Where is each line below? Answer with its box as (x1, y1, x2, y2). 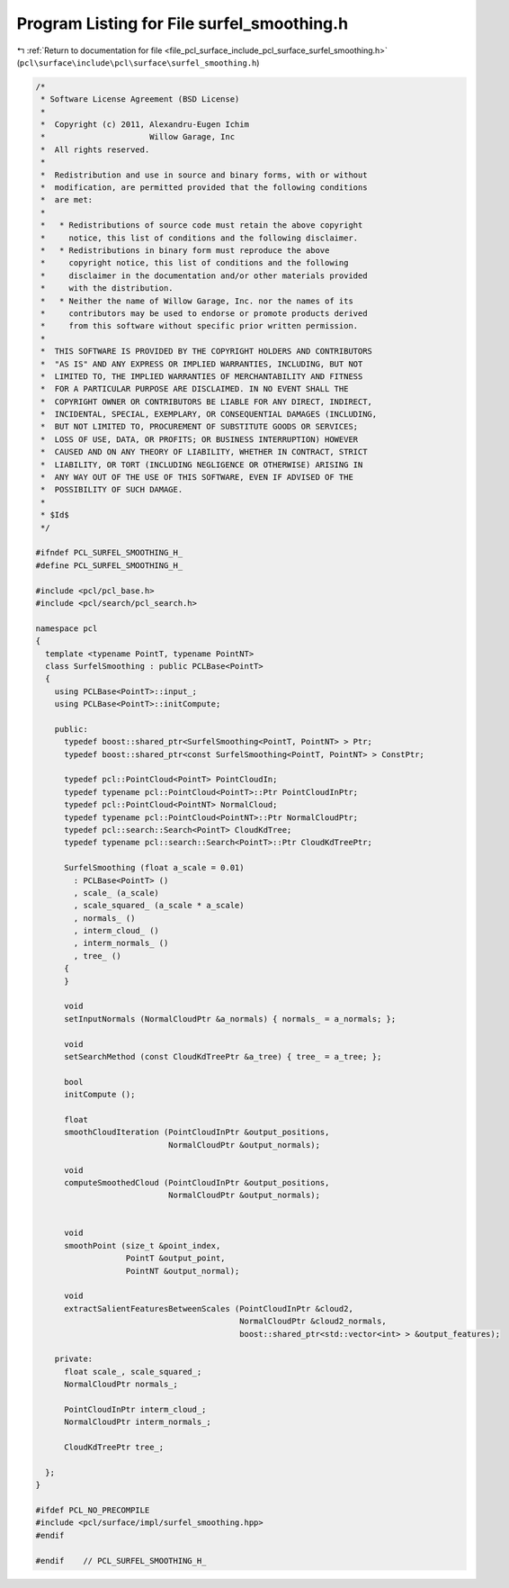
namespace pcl (35, 623, 98, 634)
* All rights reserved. (40, 144, 150, 155)
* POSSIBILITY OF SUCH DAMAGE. (40, 484, 183, 495)
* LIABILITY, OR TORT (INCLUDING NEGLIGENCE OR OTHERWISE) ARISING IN (40, 459, 363, 470)
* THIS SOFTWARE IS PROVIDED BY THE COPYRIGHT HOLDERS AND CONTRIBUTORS (40, 347, 373, 356)
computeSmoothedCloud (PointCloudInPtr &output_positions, (64, 1177, 330, 1187)
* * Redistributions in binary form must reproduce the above (40, 246, 330, 256)
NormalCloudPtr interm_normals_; (64, 1417, 211, 1427)
